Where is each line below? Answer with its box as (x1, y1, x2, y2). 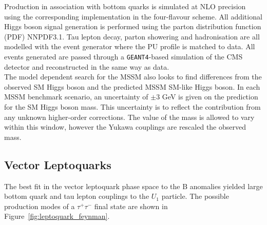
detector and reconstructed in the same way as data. (4, 61, 169, 72)
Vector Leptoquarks (4, 156, 111, 172)
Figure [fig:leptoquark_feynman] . (4, 211, 110, 221)
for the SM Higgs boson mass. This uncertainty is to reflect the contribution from (4, 101, 261, 112)
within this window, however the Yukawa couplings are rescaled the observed (4, 121, 246, 132)
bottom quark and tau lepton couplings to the (4, 191, 149, 201)
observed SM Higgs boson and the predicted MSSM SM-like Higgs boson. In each (4, 81, 260, 92)
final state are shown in (94, 200, 168, 211)
